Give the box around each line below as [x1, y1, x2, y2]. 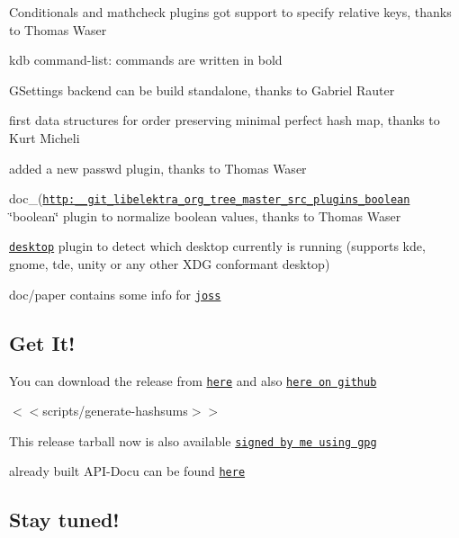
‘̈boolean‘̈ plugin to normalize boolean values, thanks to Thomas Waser [9, 206, 401, 225]
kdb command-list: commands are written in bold [9, 50, 283, 69]
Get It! [9, 328, 76, 356]
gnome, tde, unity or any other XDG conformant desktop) [9, 255, 330, 273]
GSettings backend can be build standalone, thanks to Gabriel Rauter [9, 80, 395, 99]
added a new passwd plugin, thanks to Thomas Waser [9, 158, 307, 177]
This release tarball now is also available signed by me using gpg [9, 431, 377, 450]
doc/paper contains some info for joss [9, 284, 221, 303]
